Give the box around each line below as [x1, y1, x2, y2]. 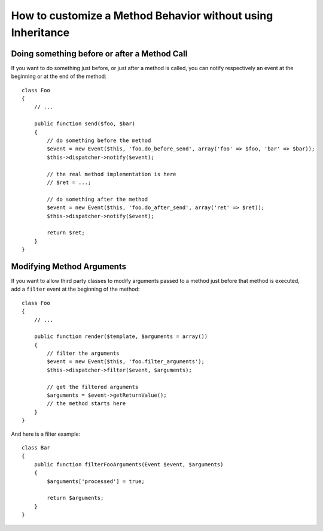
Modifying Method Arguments [11, 261, 127, 271]
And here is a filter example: [11, 430, 81, 438]
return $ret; [47, 230, 85, 236]
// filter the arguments [47, 350, 120, 357]
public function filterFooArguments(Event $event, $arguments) [33, 461, 224, 467]
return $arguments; [47, 494, 104, 502]
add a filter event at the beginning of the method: [11, 285, 140, 293]
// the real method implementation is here [47, 171, 176, 177]
